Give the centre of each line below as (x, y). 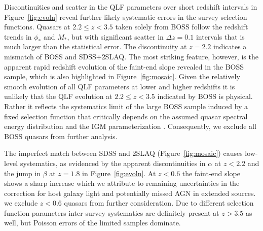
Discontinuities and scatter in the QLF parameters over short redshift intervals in (131, 7)
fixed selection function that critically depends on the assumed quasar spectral (126, 116)
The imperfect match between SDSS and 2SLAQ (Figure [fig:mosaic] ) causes (123, 153)
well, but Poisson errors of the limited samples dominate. (92, 223)
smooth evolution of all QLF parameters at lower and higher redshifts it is (120, 86)
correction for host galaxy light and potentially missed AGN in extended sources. (130, 193)
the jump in (22, 173)
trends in (18, 36)
